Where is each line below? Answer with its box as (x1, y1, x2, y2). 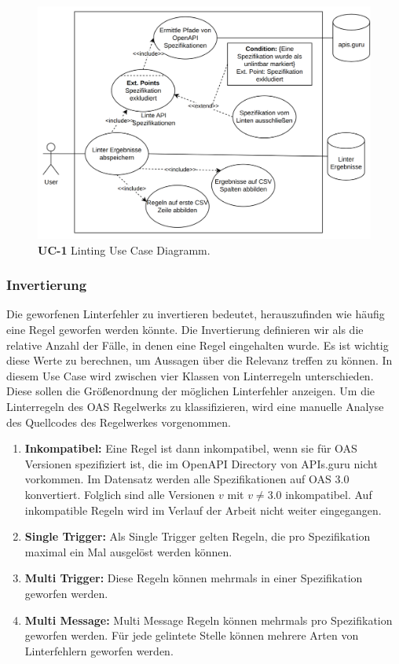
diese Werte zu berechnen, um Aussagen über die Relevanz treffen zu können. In (6, 352, 393, 369)
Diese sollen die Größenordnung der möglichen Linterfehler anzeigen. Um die (6, 383, 375, 399)
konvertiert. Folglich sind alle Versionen (24, 486, 215, 502)
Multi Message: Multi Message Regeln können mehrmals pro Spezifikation (24, 611, 393, 628)
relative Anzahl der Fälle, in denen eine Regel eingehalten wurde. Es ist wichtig (6, 336, 389, 353)
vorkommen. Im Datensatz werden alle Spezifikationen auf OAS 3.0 (24, 471, 350, 487)
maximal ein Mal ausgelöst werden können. (24, 543, 232, 559)
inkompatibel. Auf (285, 486, 372, 502)
